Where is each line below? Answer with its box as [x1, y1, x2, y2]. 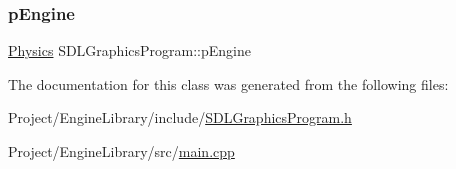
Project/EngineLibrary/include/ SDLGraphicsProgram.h [8, 107, 352, 128]
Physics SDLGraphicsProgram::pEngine [8, 40, 251, 61]
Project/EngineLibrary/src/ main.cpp [8, 141, 235, 161]
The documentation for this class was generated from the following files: [8, 73, 449, 94]
